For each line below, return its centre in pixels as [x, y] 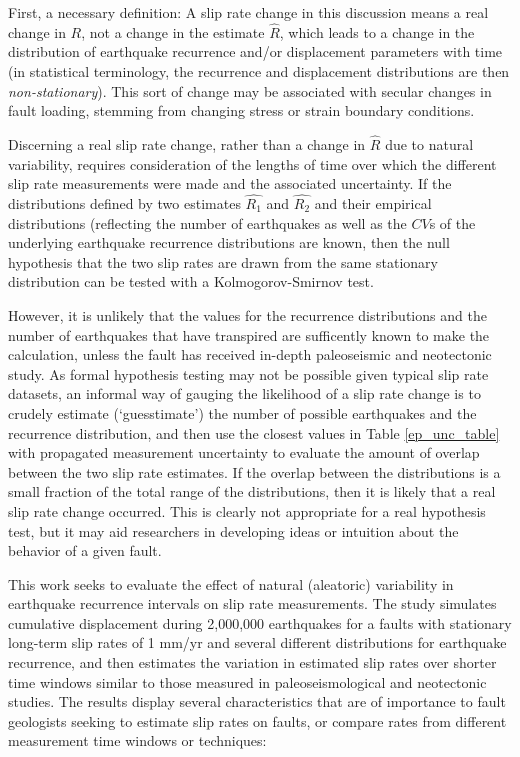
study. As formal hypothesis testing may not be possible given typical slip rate [248, 373]
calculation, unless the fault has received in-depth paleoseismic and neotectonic [250, 354]
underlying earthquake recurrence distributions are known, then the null [229, 242]
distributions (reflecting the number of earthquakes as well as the [207, 222]
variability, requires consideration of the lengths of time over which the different [252, 163]
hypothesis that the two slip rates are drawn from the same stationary [223, 261]
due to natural [429, 144]
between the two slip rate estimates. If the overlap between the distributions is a [254, 471]
